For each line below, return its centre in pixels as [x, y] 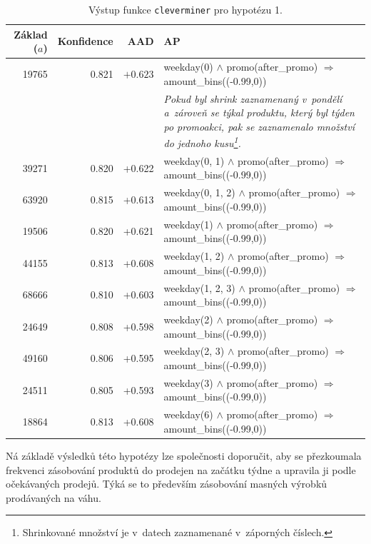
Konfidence [85, 41]
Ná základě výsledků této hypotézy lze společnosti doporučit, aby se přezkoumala [184, 455]
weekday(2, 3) [194, 351]
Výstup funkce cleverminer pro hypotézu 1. [185, 9]
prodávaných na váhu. [54, 497]
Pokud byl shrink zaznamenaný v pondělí [253, 98]
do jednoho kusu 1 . [202, 142]
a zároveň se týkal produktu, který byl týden [259, 112]
